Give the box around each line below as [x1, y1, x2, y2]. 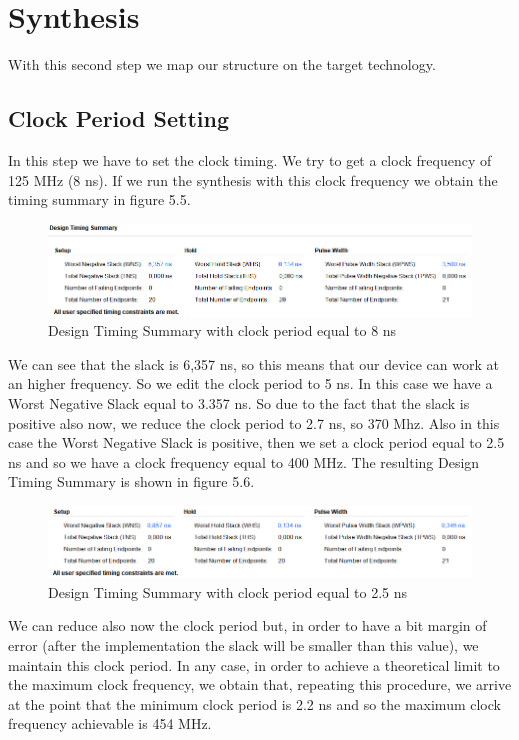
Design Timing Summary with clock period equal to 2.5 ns [48, 581, 407, 602]
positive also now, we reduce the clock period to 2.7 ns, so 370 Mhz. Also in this [8, 412, 500, 433]
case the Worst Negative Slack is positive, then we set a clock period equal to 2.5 [8, 432, 505, 453]
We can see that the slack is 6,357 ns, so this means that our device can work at [8, 353, 499, 374]
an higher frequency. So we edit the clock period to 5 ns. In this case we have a [8, 373, 493, 394]
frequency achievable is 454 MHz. [8, 713, 212, 734]
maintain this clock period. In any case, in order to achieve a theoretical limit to [8, 654, 500, 675]
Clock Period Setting [8, 103, 229, 134]
